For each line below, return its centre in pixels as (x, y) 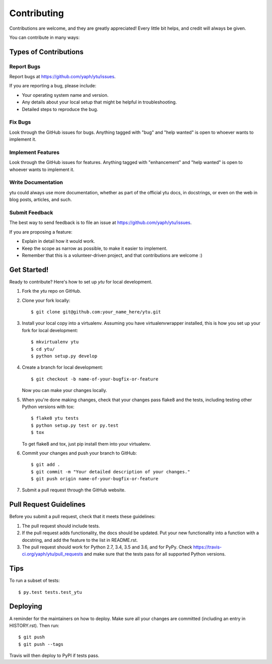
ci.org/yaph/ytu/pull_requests (52, 554)
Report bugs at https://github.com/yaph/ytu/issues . (62, 77)
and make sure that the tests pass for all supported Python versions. (155, 554)
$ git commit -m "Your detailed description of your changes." (111, 472)
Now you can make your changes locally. (64, 391)
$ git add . (46, 465)
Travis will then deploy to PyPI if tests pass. (54, 655)
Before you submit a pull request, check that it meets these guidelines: (82, 517)
